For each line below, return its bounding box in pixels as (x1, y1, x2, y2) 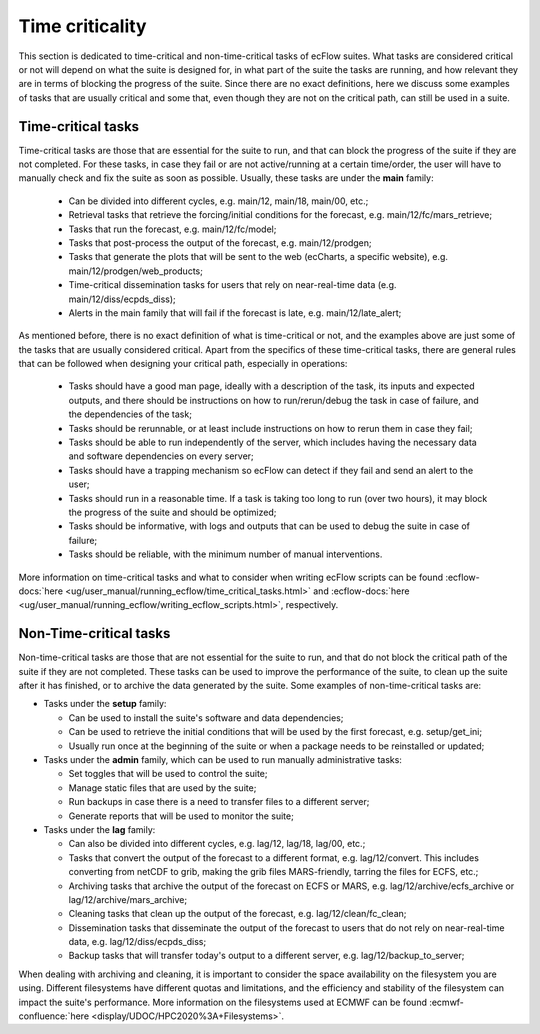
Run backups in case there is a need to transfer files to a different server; (68, 796, 370, 808)
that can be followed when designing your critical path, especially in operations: (18, 358, 348, 370)
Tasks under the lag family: (43, 823, 156, 835)
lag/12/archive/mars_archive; (68, 893, 188, 905)
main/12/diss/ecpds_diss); (68, 293, 177, 305)
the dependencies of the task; (68, 408, 192, 420)
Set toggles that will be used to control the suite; (68, 768, 268, 780)
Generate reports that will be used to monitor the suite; (68, 810, 294, 822)
